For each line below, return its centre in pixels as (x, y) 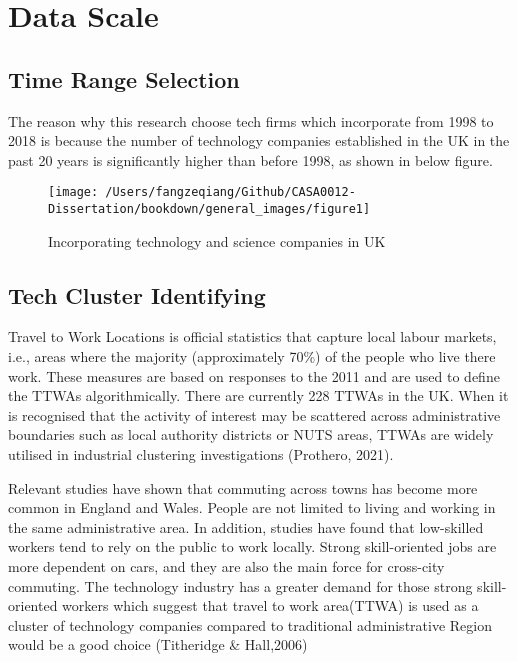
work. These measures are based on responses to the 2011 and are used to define (254, 375)
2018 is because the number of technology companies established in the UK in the (259, 140)
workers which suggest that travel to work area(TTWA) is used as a (270, 605)
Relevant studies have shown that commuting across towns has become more (243, 487)
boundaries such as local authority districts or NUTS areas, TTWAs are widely (251, 434)
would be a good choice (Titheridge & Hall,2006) (158, 644)
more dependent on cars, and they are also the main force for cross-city (226, 566)
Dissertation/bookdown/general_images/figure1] (209, 209)
